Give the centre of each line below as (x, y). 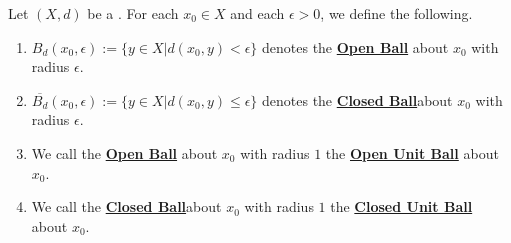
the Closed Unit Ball (401, 206)
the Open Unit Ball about (412, 152)
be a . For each (133, 13)
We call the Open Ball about (124, 152)
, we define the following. (396, 13)
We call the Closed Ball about (126, 206)
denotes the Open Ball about (355, 46)
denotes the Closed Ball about (357, 99)
